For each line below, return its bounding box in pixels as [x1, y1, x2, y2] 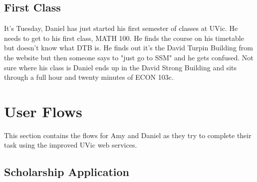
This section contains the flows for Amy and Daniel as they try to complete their [4, 130, 252, 140]
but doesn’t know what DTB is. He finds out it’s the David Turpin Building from [4, 42, 253, 53]
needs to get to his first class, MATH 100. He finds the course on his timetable [4, 32, 244, 43]
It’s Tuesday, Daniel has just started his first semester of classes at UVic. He [4, 23, 238, 33]
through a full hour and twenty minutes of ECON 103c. [4, 72, 174, 82]
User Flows [4, 101, 82, 121]
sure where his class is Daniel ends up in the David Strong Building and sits [4, 62, 237, 72]
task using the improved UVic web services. [4, 140, 137, 150]
